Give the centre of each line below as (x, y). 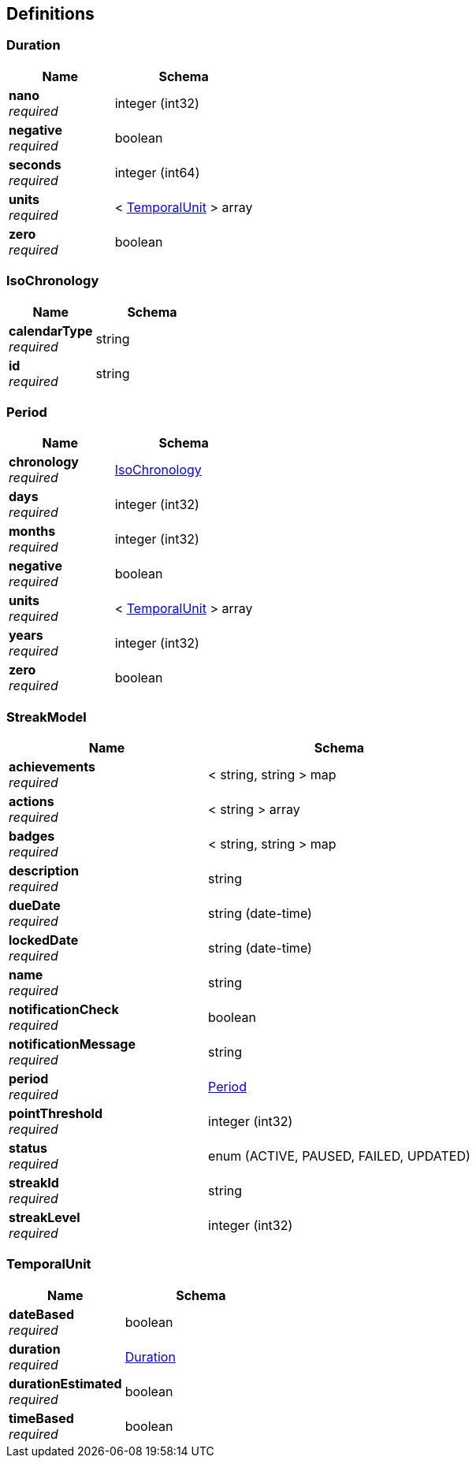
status (28, 1148)
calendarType (51, 331)
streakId (34, 1183)
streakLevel (45, 1218)
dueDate (35, 906)
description (44, 871)
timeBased (41, 1418)
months (32, 531)
